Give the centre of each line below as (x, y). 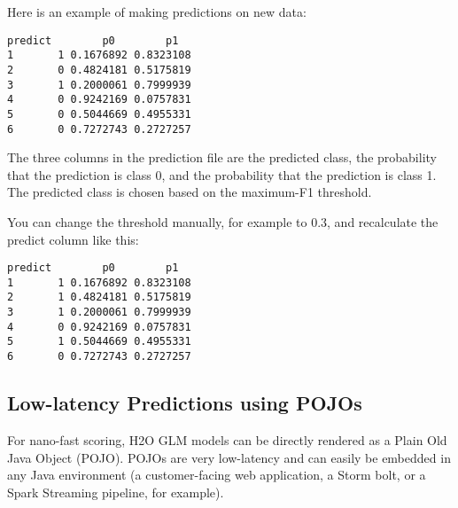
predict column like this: (73, 239)
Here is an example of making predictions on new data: (157, 12)
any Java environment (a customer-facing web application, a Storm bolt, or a (217, 475)
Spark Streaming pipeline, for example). (116, 492)
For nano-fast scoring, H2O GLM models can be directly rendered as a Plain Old (227, 439)
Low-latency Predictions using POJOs (185, 403)
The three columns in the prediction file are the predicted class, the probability (222, 157)
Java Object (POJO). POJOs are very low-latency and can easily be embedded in (229, 457)
